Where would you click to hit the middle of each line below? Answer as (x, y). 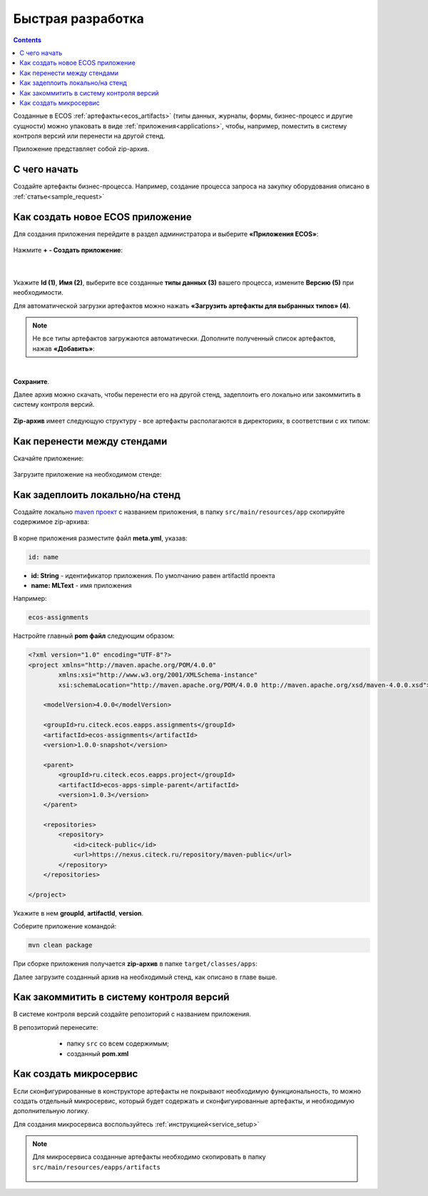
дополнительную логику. (51, 1111)
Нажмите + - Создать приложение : (68, 250)
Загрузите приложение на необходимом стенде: (87, 475)
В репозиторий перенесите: (56, 1027)
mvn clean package (60, 945)
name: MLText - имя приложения (81, 586)
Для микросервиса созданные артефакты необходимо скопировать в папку (149, 1157)
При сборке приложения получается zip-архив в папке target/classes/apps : (136, 964)
